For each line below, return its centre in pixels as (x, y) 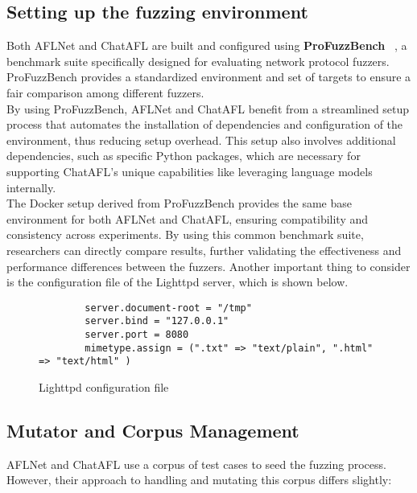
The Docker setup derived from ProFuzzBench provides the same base (180, 203)
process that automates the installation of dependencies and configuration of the (205, 124)
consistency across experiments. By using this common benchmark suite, (185, 234)
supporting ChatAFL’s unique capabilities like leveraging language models (190, 171)
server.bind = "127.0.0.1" (157, 321)
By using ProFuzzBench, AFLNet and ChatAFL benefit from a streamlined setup (208, 108)
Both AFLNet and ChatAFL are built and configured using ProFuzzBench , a (207, 45)
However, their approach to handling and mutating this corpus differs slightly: (199, 480)
